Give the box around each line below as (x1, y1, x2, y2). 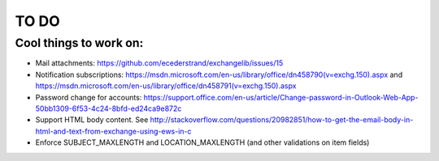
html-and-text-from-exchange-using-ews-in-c (35, 126, 192, 136)
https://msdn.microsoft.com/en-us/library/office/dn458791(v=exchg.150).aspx (35, 81, 297, 91)
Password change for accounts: (35, 92, 142, 102)
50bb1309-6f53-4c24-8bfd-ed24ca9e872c (35, 104, 182, 113)
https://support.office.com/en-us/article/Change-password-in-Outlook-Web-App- (143, 92, 419, 102)
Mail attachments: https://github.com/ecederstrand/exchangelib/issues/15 (35, 58, 284, 68)
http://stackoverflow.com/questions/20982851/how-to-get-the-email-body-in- (150, 115, 414, 125)
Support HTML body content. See (35, 115, 149, 125)
